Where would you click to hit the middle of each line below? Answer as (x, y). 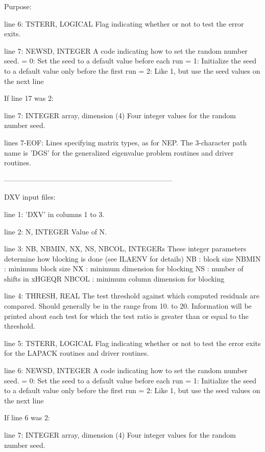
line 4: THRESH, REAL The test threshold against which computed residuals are (132, 296)
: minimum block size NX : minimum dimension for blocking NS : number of (124, 268)
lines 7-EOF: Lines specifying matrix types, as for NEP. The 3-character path (126, 142)
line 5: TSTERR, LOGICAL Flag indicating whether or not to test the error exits (132, 343)
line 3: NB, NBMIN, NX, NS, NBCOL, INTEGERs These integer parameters (125, 249)
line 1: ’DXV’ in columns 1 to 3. (54, 214)
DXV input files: (30, 197)
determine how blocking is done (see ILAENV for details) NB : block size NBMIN (132, 258)
